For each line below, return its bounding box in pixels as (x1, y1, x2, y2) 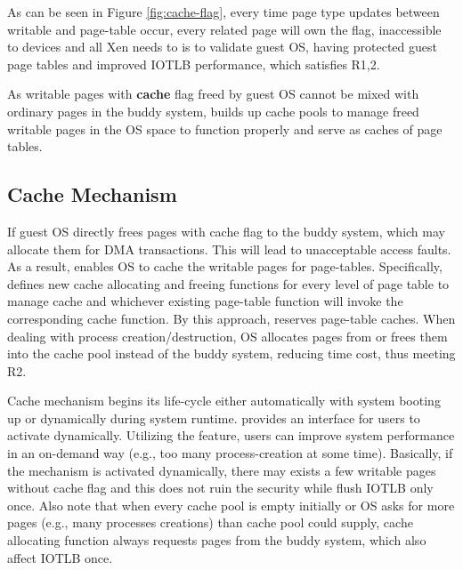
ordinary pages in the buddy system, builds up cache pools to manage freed (7, 101, 419, 120)
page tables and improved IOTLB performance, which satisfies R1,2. (7, 54, 380, 73)
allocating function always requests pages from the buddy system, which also (7, 531, 426, 550)
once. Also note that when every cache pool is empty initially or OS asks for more (7, 495, 455, 514)
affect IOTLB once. (7, 548, 113, 566)
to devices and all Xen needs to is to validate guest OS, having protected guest (7, 37, 437, 56)
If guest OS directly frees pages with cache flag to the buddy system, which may (7, 221, 445, 240)
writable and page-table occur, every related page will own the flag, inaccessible (7, 20, 442, 38)
